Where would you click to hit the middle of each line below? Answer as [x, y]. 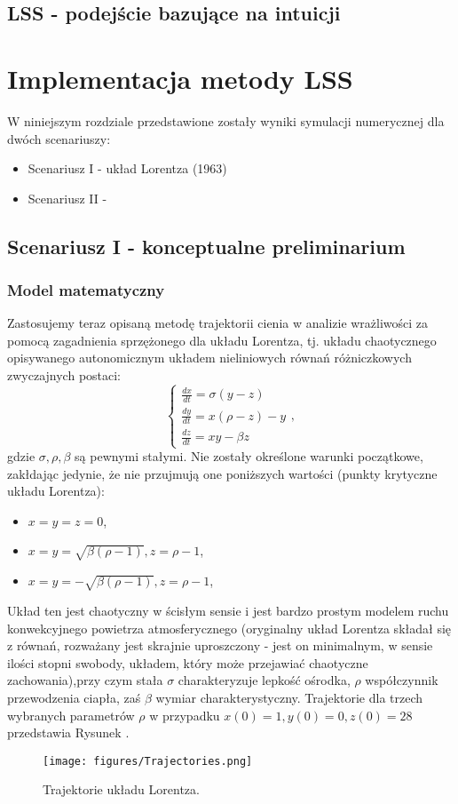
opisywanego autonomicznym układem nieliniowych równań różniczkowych [209, 358]
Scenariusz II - [67, 198]
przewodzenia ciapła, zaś [74, 697]
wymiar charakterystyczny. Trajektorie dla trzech [289, 697]
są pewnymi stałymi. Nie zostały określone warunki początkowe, [249, 456]
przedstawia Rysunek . [68, 732]
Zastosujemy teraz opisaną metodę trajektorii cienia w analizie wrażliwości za [218, 323]
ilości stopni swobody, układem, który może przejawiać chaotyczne [188, 662]
